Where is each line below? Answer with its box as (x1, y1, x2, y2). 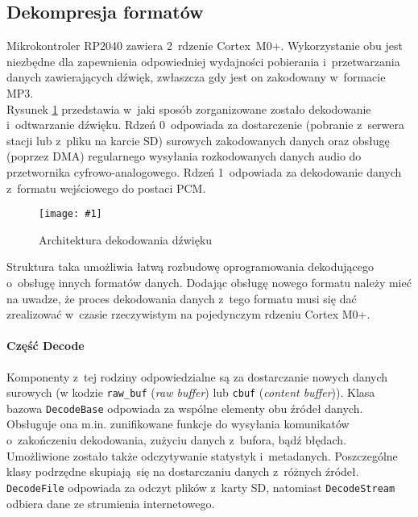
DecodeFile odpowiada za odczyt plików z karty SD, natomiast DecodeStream (6, 478, 395, 495)
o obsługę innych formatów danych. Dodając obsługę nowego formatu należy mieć (6, 273, 412, 290)
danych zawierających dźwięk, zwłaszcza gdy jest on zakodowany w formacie (6, 69, 386, 85)
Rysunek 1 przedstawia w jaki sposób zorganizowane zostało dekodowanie (6, 100, 371, 117)
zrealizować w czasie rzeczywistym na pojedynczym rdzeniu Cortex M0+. (6, 306, 370, 323)
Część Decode (6, 337, 85, 354)
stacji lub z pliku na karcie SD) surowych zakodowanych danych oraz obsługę (6, 131, 390, 148)
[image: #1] (39, 208, 102, 220)
